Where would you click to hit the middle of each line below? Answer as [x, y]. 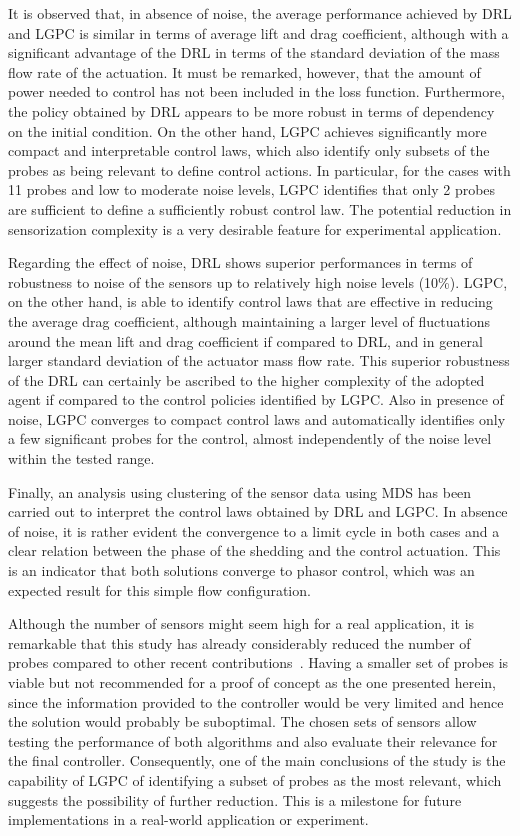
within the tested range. [81, 458]
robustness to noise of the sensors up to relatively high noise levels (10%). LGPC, [258, 281]
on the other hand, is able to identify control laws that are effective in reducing [250, 301]
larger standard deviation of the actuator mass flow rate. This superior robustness [259, 360]
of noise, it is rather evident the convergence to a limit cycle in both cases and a [254, 530]
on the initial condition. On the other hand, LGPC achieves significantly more [247, 130]
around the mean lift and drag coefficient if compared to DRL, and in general [245, 340]
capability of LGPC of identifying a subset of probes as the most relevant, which [255, 779]
